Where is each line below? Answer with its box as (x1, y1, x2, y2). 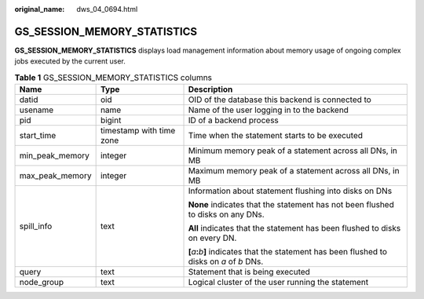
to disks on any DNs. (188, 209, 265, 220)
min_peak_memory (19, 150, 90, 161)
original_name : (14, 5, 65, 13)
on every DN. (188, 232, 237, 243)
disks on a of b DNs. (188, 256, 264, 267)
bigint (100, 115, 122, 126)
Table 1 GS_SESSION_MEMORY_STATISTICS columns (14, 71, 212, 82)
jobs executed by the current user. (14, 57, 126, 66)
